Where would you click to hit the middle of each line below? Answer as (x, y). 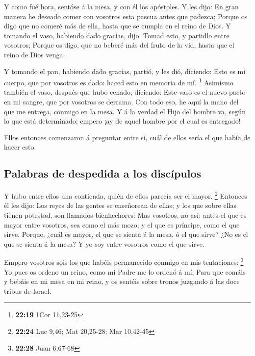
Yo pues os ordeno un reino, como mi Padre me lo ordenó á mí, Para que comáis (125, 271)
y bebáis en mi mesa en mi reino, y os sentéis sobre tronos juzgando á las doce (122, 281)
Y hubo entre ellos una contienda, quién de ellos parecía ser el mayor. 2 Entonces (126, 195)
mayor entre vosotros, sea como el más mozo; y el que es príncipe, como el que (122, 224)
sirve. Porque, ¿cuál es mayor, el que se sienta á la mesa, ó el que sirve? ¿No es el (126, 234)
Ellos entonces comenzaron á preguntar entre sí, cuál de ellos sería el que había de (127, 137)
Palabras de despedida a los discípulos (103, 173)
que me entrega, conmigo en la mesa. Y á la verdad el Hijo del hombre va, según (125, 111)
